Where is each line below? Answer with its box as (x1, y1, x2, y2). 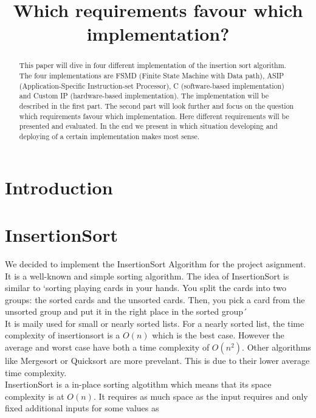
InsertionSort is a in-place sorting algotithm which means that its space (5, 378, 272, 391)
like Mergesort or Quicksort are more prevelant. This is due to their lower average (5, 354, 310, 367)
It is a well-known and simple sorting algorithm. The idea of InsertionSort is (5, 269, 289, 282)
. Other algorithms (242, 341, 311, 354)
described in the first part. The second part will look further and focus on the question (19, 100, 294, 111)
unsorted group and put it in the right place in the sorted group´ (5, 305, 248, 318)
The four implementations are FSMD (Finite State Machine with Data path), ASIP (19, 70, 284, 81)
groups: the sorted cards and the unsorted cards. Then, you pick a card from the (5, 293, 305, 306)
